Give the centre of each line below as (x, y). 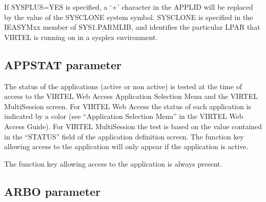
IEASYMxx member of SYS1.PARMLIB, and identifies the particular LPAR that (132, 27)
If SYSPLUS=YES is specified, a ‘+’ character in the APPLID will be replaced (129, 7)
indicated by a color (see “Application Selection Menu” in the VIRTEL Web (124, 116)
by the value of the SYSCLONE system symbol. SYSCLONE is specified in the (129, 17)
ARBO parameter (53, 191)
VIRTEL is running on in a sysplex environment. (81, 37)
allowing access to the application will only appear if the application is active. (126, 146)
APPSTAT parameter (63, 64)
